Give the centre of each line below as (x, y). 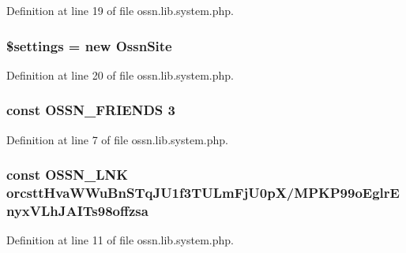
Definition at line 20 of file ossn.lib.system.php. (120, 74)
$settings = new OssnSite (89, 45)
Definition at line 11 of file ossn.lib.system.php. (120, 240)
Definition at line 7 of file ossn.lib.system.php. (117, 139)
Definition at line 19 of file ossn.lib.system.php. (120, 10)
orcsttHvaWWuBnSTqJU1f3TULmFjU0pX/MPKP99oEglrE (203, 193)
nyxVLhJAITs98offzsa (77, 210)
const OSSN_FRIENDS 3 (91, 110)
